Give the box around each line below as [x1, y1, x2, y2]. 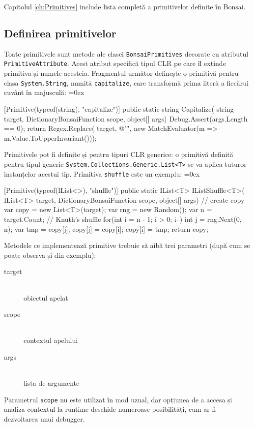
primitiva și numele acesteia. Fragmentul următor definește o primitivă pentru [4, 68, 239, 78]
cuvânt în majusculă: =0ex [4, 87, 85, 97]
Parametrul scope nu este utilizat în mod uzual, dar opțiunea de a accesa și [4, 394, 232, 404]
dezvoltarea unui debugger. [4, 413, 85, 424]
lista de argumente [24, 378, 80, 388]
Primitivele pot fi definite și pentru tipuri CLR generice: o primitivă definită [4, 149, 233, 159]
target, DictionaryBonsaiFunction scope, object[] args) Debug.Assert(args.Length [4, 113, 248, 123]
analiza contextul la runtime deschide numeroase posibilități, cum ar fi [4, 404, 216, 414]
